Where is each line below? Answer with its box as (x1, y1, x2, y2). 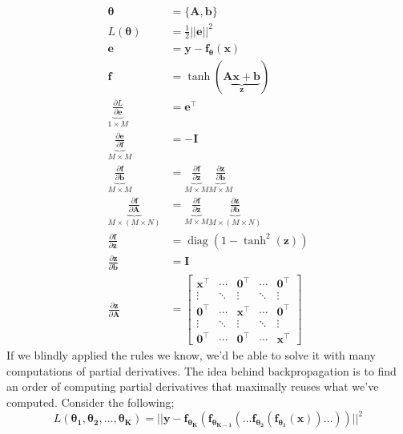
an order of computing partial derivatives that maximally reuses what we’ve (6, 378, 379, 395)
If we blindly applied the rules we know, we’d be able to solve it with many (6, 347, 377, 364)
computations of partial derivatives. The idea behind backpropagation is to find (6, 362, 397, 379)
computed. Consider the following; (6, 394, 175, 410)
